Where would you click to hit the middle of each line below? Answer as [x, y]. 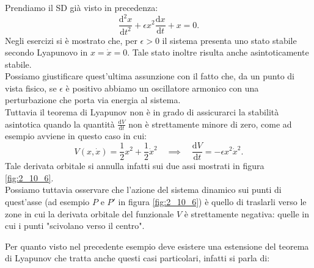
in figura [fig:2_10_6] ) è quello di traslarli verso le [212, 201]
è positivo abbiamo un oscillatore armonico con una [162, 88]
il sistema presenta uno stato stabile [229, 40]
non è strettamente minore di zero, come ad [210, 124]
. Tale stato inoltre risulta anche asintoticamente [218, 52]
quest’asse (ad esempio [47, 201]
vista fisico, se [31, 88]
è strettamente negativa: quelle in [246, 213]
